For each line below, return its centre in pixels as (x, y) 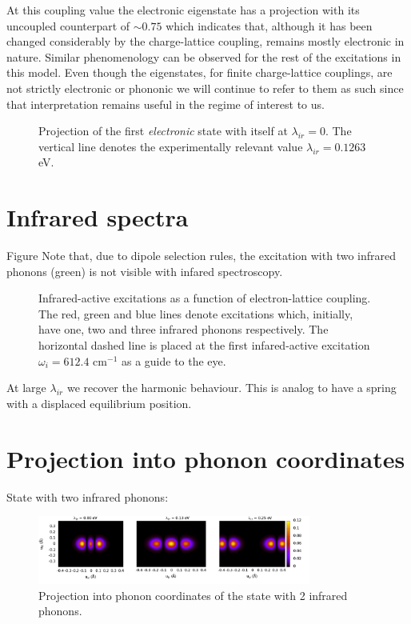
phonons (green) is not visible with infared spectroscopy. (145, 271)
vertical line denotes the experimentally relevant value (171, 146)
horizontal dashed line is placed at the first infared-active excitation (204, 345)
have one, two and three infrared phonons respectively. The (184, 329)
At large (26, 388)
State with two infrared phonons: (88, 496)
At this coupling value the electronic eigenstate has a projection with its (183, 10)
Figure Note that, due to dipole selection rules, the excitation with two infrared (202, 256)
